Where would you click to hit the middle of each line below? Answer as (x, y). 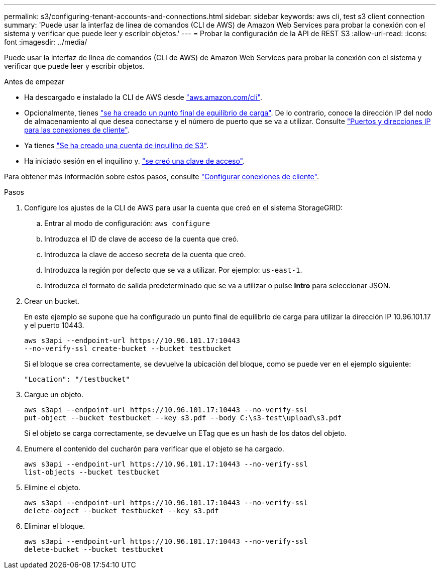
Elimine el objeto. (52, 487)
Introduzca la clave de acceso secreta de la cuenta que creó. (145, 254)
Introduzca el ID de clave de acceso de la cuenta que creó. (142, 239)
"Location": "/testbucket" (77, 379)
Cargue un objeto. (54, 394)
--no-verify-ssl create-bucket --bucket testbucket (128, 349)
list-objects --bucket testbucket (92, 472)
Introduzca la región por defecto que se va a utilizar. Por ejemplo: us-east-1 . (173, 270)
